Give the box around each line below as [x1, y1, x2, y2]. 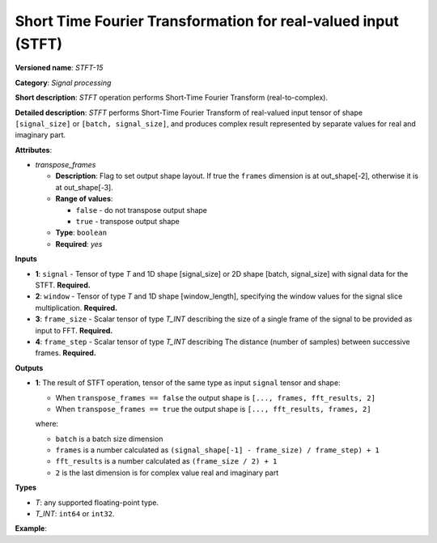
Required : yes [55, 239, 103, 248]
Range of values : [55, 194, 113, 204]
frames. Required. [35, 348, 97, 358]
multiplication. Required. [35, 303, 117, 312]
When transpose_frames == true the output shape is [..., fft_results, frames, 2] [55, 404, 371, 414]
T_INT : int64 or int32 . [35, 509, 115, 519]
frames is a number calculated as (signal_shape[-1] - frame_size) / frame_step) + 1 [55, 445, 380, 455]
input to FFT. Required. [35, 325, 113, 335]
